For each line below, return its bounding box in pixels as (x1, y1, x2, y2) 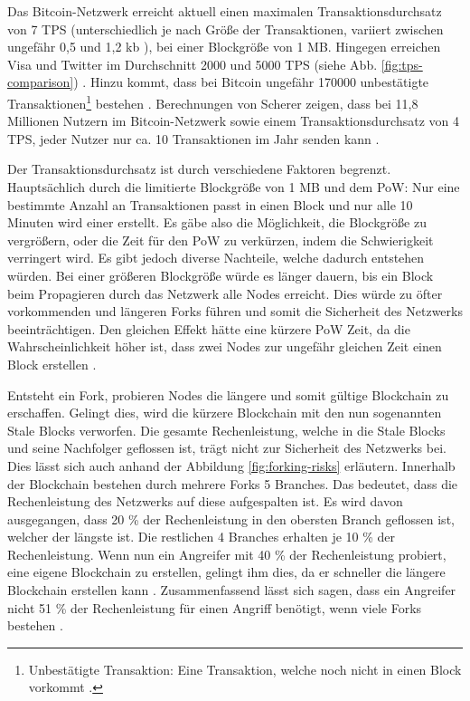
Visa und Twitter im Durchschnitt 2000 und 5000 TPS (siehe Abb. (7, 54, 378, 73)
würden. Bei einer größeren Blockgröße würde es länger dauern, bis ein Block (7, 265, 434, 284)
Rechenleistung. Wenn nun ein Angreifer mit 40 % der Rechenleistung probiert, (7, 544, 446, 563)
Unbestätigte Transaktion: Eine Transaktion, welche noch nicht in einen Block (28, 659, 462, 678)
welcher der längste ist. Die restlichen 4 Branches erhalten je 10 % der (7, 527, 396, 546)
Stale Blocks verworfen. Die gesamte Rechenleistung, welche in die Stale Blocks (7, 420, 446, 439)
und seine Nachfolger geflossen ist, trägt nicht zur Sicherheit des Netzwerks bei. (7, 438, 446, 457)
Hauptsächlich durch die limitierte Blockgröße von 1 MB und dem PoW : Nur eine (7, 178, 460, 196)
